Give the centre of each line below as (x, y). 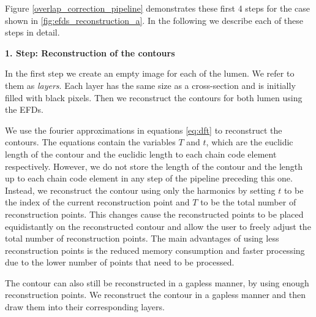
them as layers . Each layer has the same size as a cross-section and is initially (150, 85)
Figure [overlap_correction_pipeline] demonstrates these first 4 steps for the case (157, 8)
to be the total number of (248, 202)
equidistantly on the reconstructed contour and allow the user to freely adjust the (158, 226)
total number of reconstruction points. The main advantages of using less (142, 238)
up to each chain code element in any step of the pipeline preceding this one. (149, 178)
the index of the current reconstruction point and (97, 202)
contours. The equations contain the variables (90, 142)
